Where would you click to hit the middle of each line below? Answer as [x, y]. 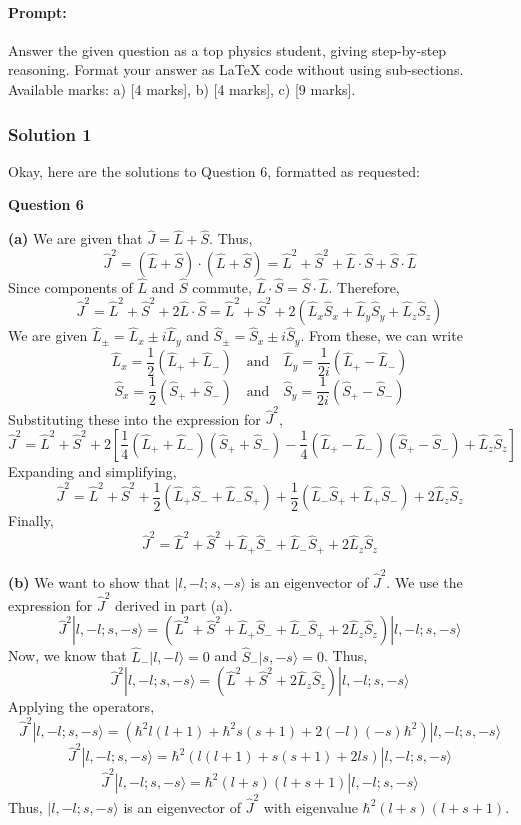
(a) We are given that [75, 238]
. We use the [424, 581]
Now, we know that [67, 655]
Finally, [31, 520]
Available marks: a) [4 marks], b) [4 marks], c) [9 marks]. [182, 88]
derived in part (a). [174, 604]
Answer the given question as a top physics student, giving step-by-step [227, 49]
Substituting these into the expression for [134, 418]
